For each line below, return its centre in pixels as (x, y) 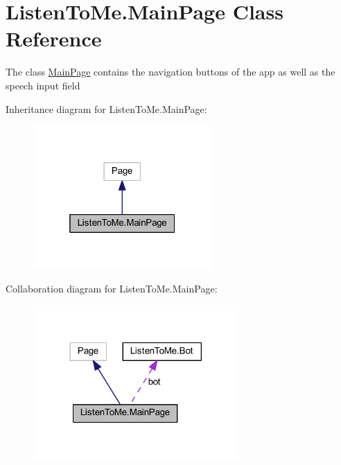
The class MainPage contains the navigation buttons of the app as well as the (170, 72)
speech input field (43, 85)
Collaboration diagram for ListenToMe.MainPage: (112, 289)
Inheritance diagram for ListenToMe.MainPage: (106, 108)
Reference (54, 38)
